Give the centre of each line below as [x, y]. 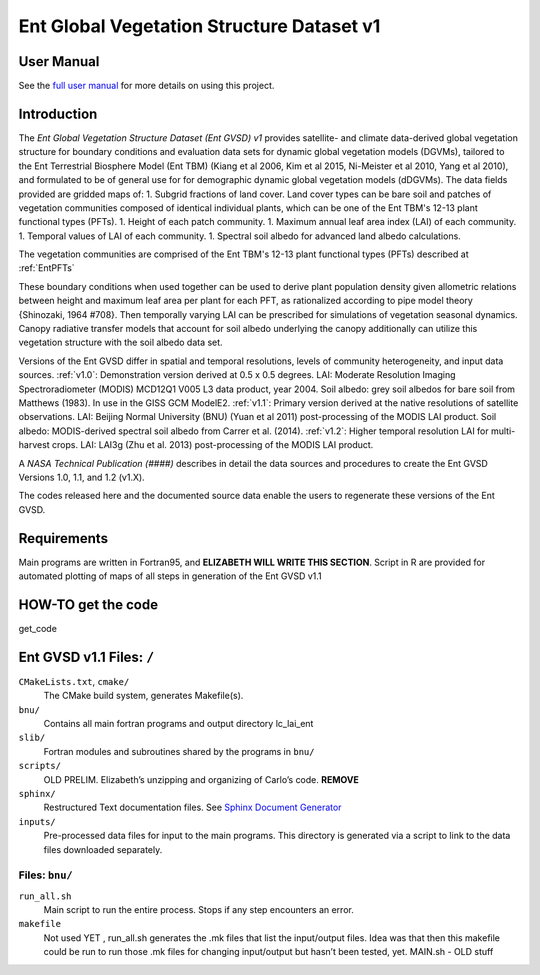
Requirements [63, 538]
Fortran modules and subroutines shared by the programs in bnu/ [179, 751]
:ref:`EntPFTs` [46, 268]
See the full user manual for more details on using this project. [146, 86]
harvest [34, 445]
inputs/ [37, 821]
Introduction [58, 113]
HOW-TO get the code [88, 604]
